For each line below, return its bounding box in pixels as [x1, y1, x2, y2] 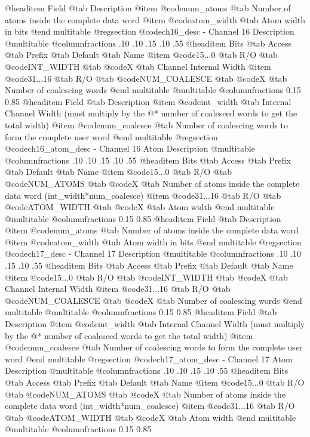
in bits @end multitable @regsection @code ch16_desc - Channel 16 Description [5, 25, 294, 38]
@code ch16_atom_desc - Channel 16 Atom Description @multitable [5, 142, 255, 155]
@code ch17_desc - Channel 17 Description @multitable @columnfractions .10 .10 [5, 247, 301, 260]
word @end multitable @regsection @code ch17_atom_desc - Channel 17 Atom [5, 352, 293, 365]
